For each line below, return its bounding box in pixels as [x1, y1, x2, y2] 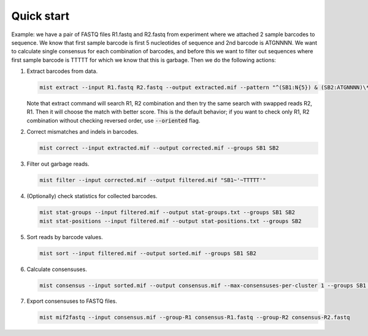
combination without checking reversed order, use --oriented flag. [26, 116, 201, 124]
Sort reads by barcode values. [26, 233, 104, 240]
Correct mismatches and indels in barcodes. [26, 128, 139, 136]
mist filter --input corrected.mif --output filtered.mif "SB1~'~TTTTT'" [39, 177, 266, 184]
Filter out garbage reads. [26, 160, 90, 168]
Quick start [11, 9, 70, 23]
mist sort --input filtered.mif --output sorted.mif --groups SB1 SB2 [39, 250, 257, 257]
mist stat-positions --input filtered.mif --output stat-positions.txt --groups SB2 [39, 218, 302, 224]
